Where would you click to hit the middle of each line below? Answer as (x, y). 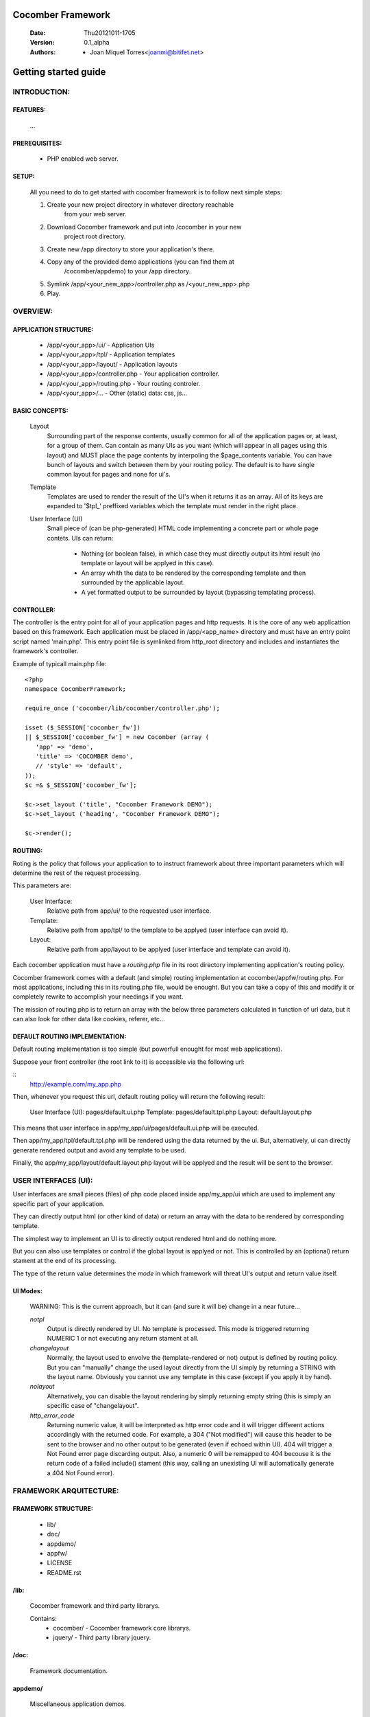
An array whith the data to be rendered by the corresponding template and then (194, 573)
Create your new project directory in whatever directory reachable (140, 204)
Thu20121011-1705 (110, 33)
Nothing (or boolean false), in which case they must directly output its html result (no (201, 554)
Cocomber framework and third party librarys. (95, 1606)
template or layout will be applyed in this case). (148, 563)
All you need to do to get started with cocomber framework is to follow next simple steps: (156, 192)
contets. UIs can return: (80, 538)
